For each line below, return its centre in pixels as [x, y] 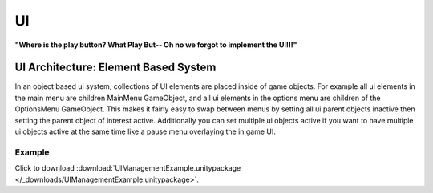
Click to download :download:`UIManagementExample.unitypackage [128, 168]
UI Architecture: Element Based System [115, 68]
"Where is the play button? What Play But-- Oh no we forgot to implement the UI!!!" [156, 45]
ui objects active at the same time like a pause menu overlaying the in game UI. [146, 131]
